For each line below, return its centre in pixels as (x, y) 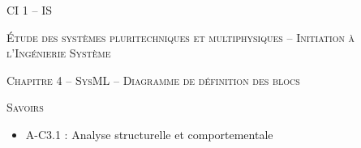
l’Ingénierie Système (59, 53)
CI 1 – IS (29, 10)
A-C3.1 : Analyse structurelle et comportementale (149, 134)
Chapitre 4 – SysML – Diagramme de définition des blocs (153, 80)
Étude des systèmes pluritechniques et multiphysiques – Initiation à (181, 37)
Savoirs (25, 107)
